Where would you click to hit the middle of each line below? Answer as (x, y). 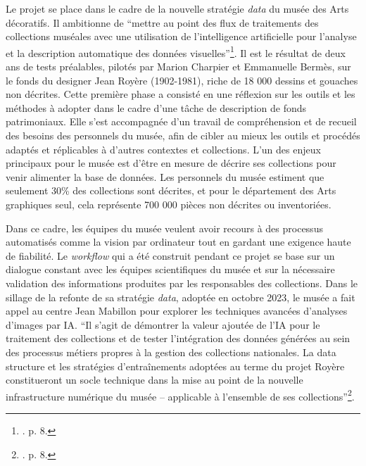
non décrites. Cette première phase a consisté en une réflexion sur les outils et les (181, 94)
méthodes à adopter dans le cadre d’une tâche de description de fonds (156, 107)
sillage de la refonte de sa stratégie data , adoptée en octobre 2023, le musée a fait (181, 297)
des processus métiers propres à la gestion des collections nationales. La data (171, 352)
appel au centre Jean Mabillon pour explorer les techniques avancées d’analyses (177, 311)
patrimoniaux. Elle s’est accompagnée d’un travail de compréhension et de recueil (181, 121)
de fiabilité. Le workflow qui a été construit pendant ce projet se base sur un (170, 255)
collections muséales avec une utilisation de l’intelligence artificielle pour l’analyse (181, 36)
